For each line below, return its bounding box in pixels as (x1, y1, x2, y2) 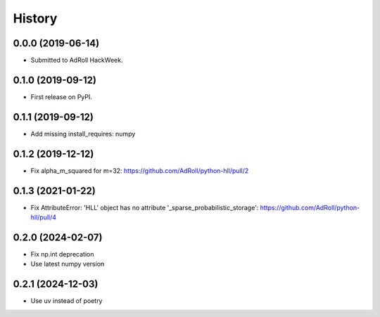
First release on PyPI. (30, 92, 93, 101)
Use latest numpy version (30, 260, 105, 269)
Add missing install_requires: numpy (30, 129, 136, 138)
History (13, 11, 58, 26)
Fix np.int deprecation (30, 250, 94, 258)
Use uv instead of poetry (30, 297, 103, 305)
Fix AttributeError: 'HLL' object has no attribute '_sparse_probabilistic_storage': (30, 203, 259, 212)
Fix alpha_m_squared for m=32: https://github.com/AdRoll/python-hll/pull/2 (30, 166, 249, 175)
